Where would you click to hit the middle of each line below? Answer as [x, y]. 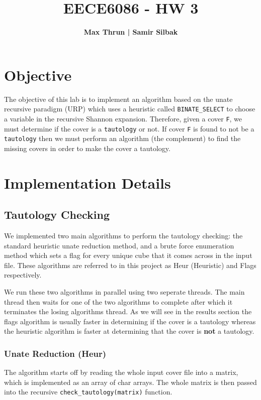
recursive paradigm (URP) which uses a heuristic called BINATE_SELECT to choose [130, 109]
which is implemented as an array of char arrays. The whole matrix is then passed [130, 382]
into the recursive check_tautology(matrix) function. [88, 392]
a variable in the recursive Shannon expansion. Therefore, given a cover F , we [123, 118]
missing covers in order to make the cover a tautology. [87, 148]
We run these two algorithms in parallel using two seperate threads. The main [124, 292]
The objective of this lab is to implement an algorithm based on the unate [118, 99]
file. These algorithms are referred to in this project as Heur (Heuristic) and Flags [130, 265]
